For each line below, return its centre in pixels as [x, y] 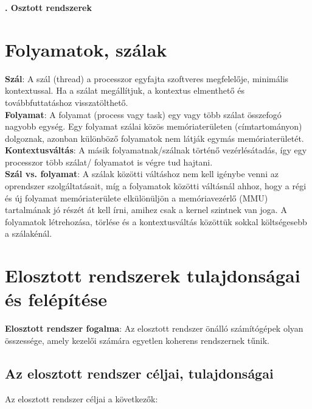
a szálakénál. [29, 233]
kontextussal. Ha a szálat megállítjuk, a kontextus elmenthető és [125, 90]
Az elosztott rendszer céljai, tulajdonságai [139, 373]
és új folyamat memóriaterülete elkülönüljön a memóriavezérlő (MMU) [137, 198]
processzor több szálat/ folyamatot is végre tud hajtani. [109, 162]
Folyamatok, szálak [86, 49]
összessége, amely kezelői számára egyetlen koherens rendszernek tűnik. [137, 340]
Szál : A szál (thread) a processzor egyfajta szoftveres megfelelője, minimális [147, 78]
